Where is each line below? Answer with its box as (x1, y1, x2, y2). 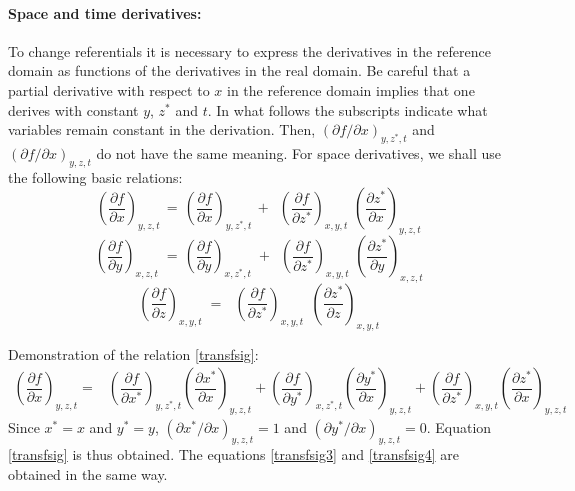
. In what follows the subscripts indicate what (207, 99, 488, 120)
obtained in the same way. (8, 463, 168, 484)
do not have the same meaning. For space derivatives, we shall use (96, 142, 502, 163)
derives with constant (8, 99, 139, 120)
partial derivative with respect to (8, 79, 210, 100)
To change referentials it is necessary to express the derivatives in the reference (8, 40, 491, 61)
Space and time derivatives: (8, 2, 202, 23)
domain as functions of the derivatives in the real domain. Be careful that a (8, 60, 471, 81)
